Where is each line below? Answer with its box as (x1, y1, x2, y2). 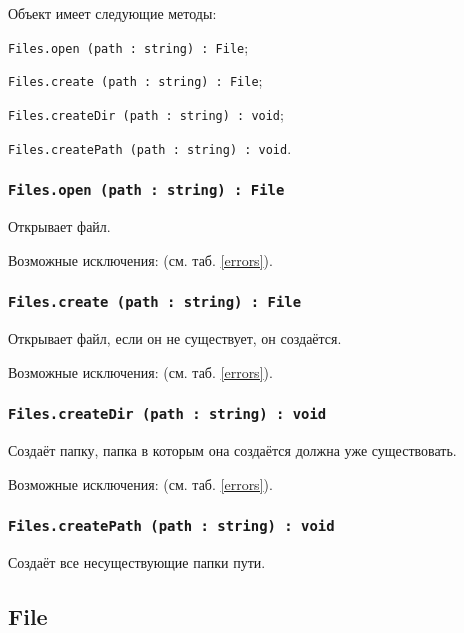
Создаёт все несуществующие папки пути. (8, 551, 266, 572)
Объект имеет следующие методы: (8, 3, 217, 23)
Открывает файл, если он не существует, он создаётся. (8, 327, 342, 348)
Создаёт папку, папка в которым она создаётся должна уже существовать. (8, 439, 457, 460)
